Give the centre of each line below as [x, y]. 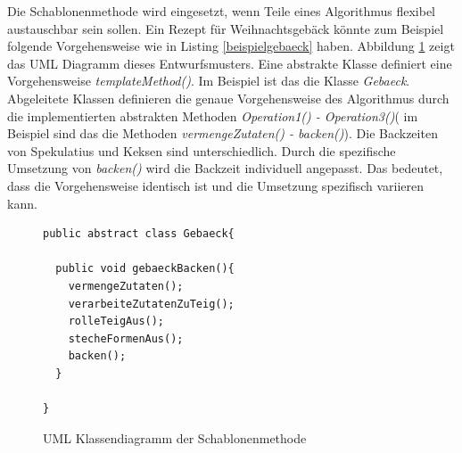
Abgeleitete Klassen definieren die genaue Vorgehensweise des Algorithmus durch [228, 98]
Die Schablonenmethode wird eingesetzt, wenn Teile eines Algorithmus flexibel [221, 11]
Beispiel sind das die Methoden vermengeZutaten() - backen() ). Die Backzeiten [223, 133]
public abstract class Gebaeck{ [139, 234]
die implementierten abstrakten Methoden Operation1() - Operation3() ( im [213, 115]
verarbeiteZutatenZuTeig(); [151, 304]
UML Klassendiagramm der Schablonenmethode [175, 437]
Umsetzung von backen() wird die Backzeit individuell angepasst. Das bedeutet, [225, 168]
